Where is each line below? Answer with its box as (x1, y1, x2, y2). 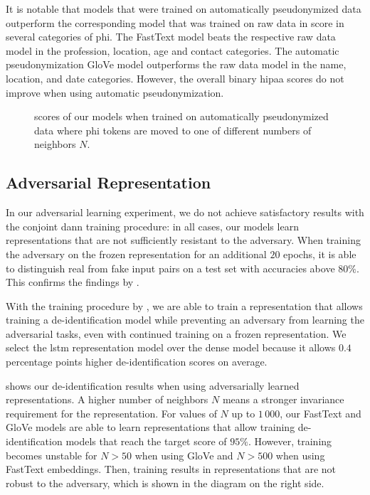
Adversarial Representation (6, 171, 211, 193)
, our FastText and (280, 405, 361, 420)
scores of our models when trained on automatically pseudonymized (34, 109, 329, 124)
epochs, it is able (283, 246, 356, 261)
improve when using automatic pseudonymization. (6, 85, 224, 100)
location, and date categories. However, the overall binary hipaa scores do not (6, 70, 344, 85)
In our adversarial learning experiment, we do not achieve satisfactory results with (6, 205, 364, 220)
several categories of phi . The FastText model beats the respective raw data (6, 29, 336, 44)
